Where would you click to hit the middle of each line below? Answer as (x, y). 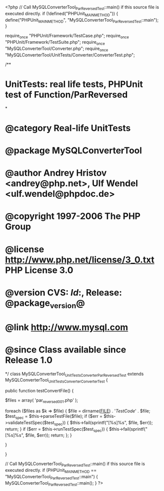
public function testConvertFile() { (39, 391)
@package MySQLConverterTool (74, 150)
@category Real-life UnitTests (68, 128)
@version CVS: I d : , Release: (64, 292)
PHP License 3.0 (39, 270)
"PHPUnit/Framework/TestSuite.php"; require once (55, 43)
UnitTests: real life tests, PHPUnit (74, 84)
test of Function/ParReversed (66, 95)
